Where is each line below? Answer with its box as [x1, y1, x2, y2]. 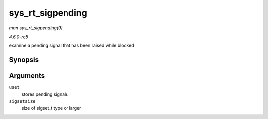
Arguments [9, 72, 45, 80]
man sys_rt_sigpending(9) [9, 25, 63, 31]
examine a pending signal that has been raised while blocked [9, 42, 134, 49]
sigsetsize [9, 99, 36, 104]
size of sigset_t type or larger [21, 105, 81, 111]
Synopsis [9, 56, 39, 64]
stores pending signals [21, 91, 68, 97]
